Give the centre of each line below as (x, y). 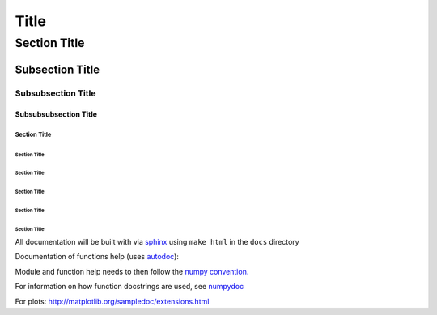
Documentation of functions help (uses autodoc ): (97, 257)
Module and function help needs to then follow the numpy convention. (132, 271)
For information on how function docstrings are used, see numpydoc (129, 287)
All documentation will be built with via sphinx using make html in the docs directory (157, 241)
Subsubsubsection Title (56, 114)
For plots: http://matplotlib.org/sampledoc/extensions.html (112, 301)
